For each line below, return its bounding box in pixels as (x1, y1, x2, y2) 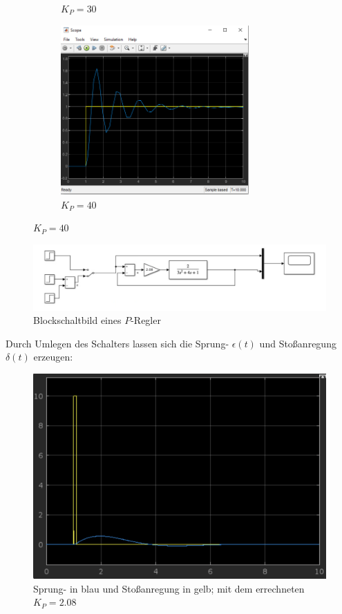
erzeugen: (33, 349, 73, 364)
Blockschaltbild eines (33, 313, 122, 327)
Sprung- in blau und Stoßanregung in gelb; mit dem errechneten (33, 581, 305, 595)
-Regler (131, 313, 161, 327)
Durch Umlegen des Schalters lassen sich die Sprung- (6, 336, 229, 350)
